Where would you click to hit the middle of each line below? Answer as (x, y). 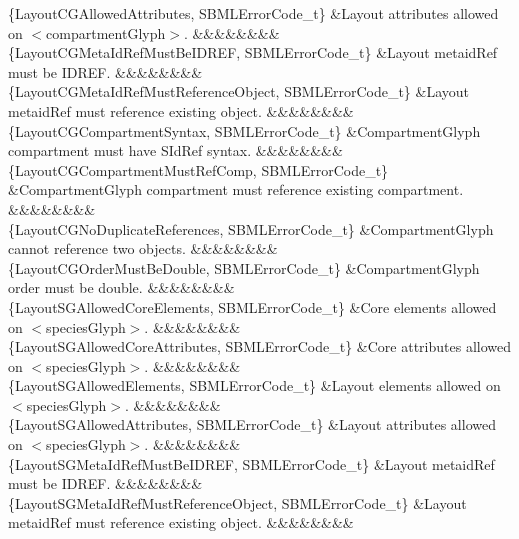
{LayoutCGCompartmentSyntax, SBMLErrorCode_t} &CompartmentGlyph (244, 130)
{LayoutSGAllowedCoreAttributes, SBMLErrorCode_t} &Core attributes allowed (260, 346)
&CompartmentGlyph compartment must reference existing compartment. (236, 189)
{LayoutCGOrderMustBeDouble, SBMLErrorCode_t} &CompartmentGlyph (244, 267)
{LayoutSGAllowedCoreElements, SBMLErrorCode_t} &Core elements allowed (252, 306)
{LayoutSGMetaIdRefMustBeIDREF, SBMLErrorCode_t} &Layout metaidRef (251, 463)
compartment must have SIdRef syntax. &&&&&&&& (175, 150)
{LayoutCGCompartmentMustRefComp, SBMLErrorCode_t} (198, 169)
